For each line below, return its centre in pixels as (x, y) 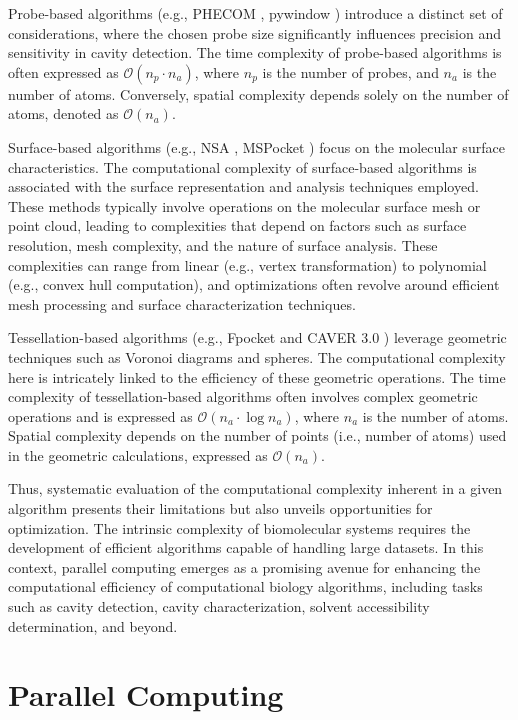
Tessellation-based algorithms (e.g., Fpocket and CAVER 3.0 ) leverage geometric (257, 337)
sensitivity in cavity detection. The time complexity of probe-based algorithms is (255, 52)
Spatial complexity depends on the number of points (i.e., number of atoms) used (257, 435)
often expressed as (63, 71)
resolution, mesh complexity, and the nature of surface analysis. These (223, 244)
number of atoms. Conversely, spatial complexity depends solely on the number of (258, 93)
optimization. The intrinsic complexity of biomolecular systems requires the (239, 527)
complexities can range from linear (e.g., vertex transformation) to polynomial (247, 264)
